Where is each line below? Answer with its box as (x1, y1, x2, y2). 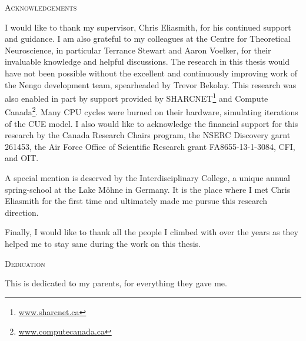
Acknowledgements (5, 1, 77, 13)
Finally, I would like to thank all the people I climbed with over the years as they (5, 226, 298, 238)
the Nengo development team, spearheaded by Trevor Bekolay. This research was (5, 78, 297, 91)
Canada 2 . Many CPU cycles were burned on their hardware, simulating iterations (5, 104, 298, 118)
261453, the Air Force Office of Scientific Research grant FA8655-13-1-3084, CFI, (5, 140, 295, 152)
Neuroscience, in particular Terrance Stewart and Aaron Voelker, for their (5, 44, 271, 56)
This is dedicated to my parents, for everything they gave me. (5, 277, 227, 289)
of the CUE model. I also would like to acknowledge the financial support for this (5, 117, 298, 129)
